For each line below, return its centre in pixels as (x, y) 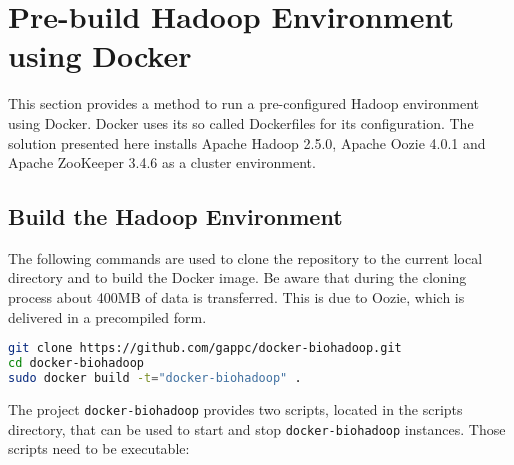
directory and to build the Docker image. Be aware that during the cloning (237, 277)
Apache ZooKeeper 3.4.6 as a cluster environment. (162, 162)
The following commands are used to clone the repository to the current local (245, 257)
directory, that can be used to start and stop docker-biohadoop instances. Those (257, 428)
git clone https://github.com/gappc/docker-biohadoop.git (205, 348)
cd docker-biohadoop (76, 363)
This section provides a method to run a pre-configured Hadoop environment (244, 103)
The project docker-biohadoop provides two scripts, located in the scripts (235, 408)
